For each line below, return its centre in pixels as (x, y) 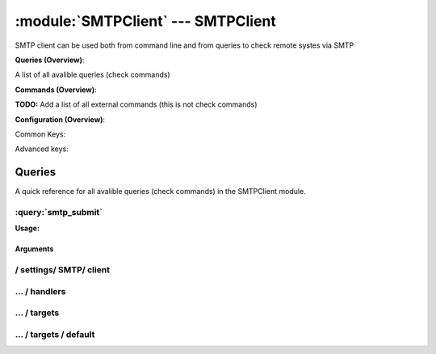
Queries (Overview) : (50, 60)
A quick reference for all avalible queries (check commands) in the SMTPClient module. (160, 192)
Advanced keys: (42, 149)
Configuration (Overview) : (60, 119)
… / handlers (40, 291)
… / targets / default (55, 334)
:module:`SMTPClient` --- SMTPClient (145, 21)
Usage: (27, 228)
